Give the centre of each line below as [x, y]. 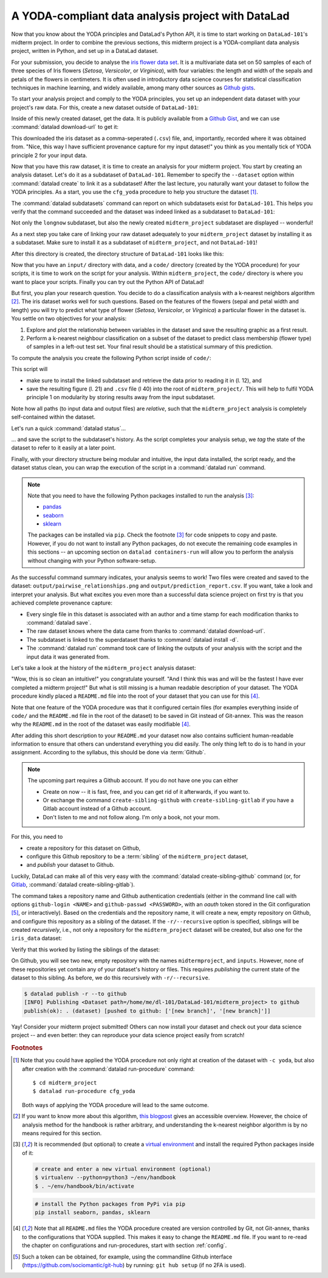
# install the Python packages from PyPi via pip [110, 1204]
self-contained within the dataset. [53, 417]
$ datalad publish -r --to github [75, 994]
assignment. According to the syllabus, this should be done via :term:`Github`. [108, 752]
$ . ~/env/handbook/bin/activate [84, 1186]
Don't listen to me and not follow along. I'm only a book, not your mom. [131, 817]
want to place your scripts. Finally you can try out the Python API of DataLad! [108, 282]
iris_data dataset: [36, 938]
